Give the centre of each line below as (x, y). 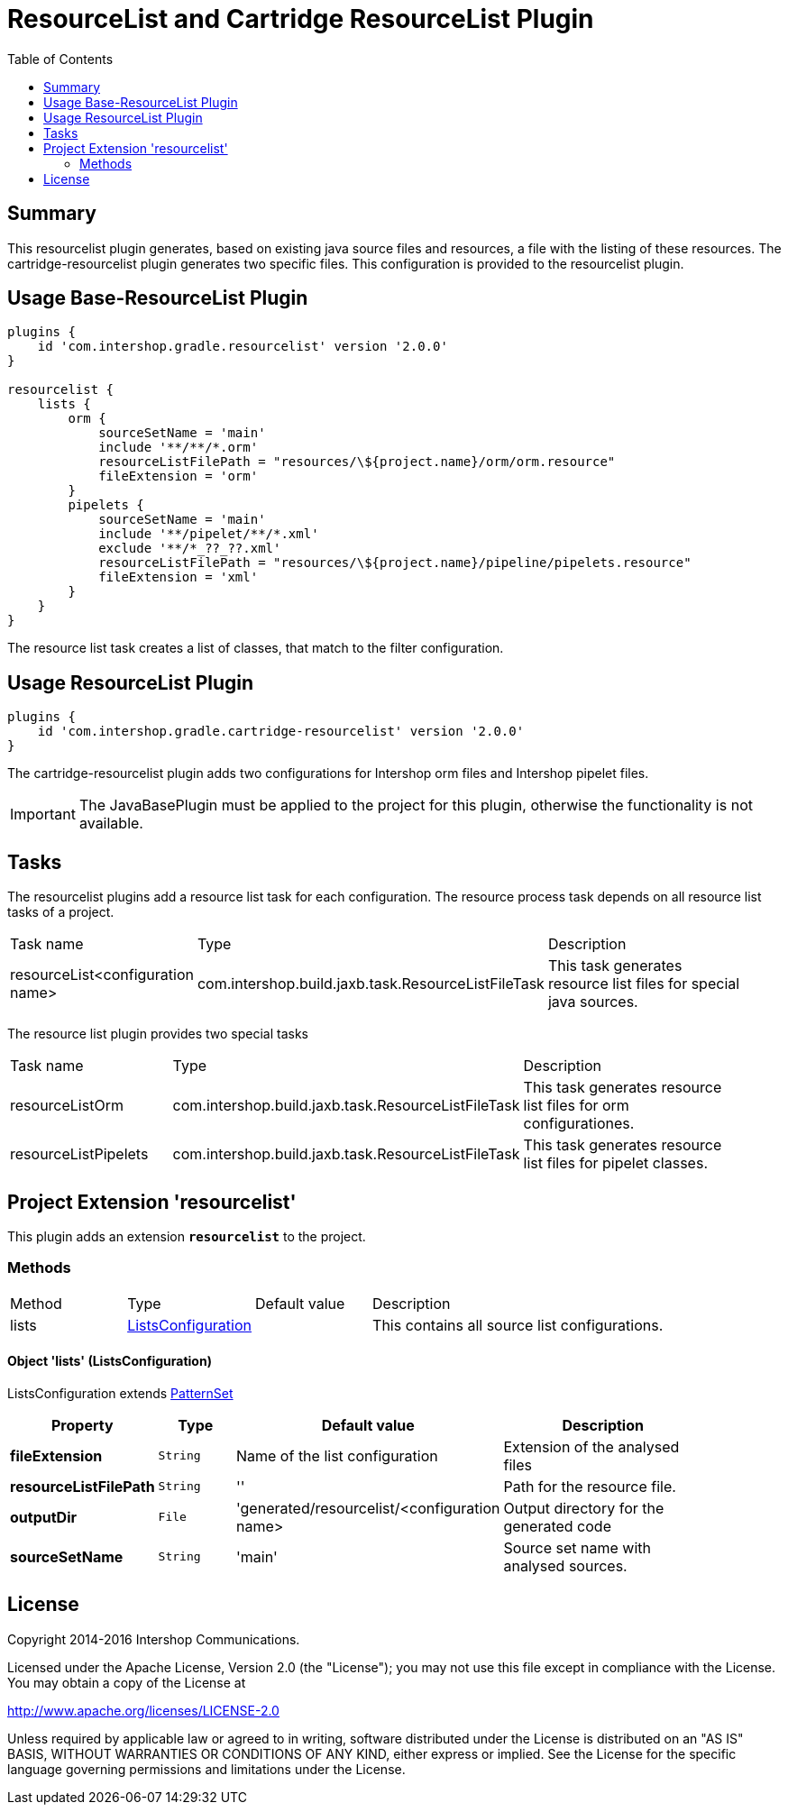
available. (111, 824)
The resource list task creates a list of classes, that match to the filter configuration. (256, 648)
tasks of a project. (61, 912)
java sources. (593, 1002)
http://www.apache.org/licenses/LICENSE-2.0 (143, 1710)
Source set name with (577, 1547)
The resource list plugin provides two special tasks (158, 1034)
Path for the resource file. (590, 1486)
